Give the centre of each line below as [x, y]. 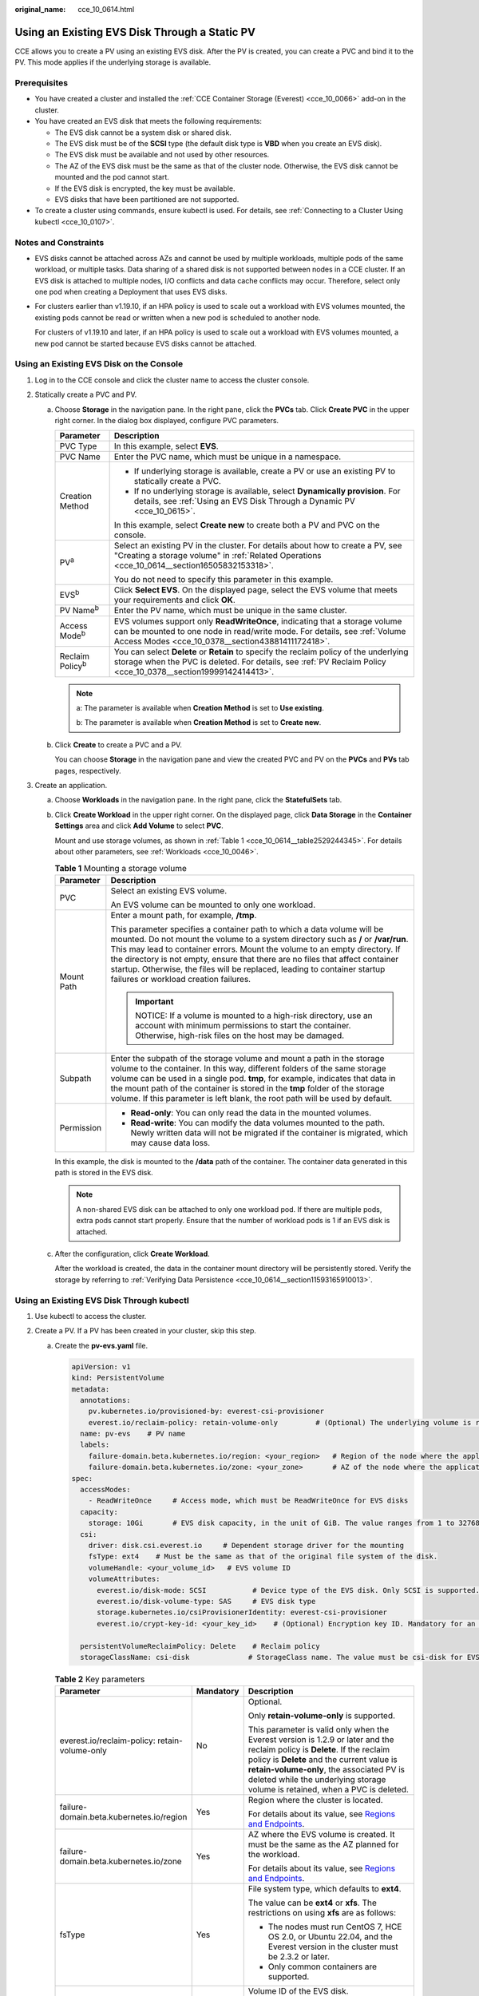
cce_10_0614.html [106, 9]
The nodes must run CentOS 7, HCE [335, 1927]
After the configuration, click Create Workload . [133, 1254]
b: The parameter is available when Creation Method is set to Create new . [199, 723]
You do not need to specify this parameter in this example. [224, 580]
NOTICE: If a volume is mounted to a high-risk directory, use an [254, 1016]
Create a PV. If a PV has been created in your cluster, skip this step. [146, 1331]
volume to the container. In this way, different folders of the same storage [248, 1068]
